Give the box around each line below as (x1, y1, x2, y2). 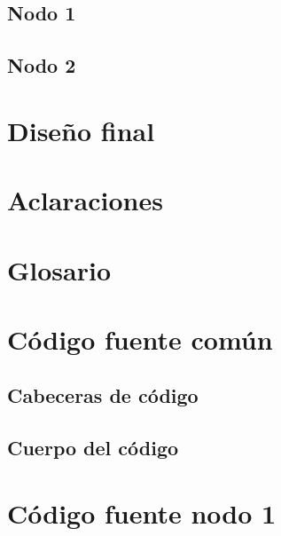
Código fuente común (7, 320, 273, 357)
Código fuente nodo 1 (7, 494, 277, 531)
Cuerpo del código (7, 434, 179, 461)
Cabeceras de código (7, 382, 199, 409)
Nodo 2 (7, 51, 76, 79)
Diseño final (7, 112, 155, 148)
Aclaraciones (7, 182, 163, 218)
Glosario (7, 251, 112, 288)
